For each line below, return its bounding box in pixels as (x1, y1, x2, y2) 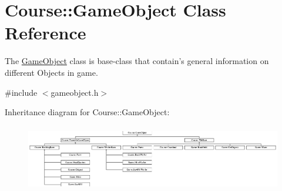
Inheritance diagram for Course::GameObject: (5, 106, 170, 118)
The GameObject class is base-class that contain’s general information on (5, 55, 269, 67)
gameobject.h (51, 86, 99, 98)
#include (5, 86, 38, 98)
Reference (5, 21, 86, 45)
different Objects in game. (5, 66, 98, 78)
